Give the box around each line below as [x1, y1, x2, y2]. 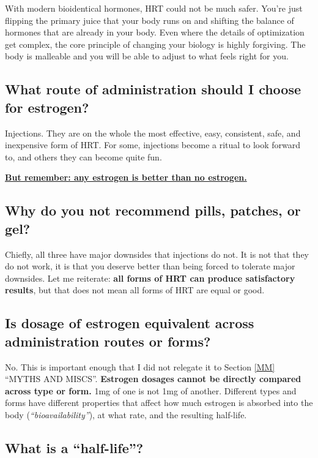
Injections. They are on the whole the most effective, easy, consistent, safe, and [5, 126, 301, 139]
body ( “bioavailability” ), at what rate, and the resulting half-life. [5, 408, 247, 421]
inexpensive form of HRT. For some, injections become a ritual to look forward [5, 138, 301, 151]
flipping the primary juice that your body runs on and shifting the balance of [5, 13, 294, 26]
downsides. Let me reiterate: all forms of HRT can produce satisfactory [5, 271, 295, 284]
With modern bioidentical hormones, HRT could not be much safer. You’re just [5, 2, 303, 14]
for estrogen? [5, 97, 89, 116]
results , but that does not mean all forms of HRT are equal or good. [5, 283, 265, 296]
